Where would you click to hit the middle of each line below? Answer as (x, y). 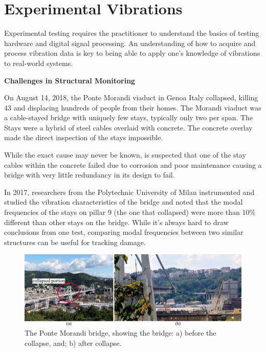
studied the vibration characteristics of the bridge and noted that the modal (124, 202)
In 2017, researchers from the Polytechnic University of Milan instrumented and (129, 192)
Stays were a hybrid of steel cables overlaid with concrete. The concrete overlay (128, 127)
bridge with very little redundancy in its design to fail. (90, 175)
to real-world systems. (39, 63)
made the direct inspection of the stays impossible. (84, 137)
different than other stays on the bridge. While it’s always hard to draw (116, 222)
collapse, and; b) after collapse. (73, 343)
